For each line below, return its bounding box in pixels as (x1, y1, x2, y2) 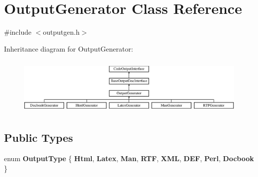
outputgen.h (43, 27, 80, 37)
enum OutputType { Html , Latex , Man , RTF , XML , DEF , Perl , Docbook (4, 153, 254, 164)
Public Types (4, 130, 73, 145)
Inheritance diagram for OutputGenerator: (4, 43, 133, 54)
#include (4, 27, 32, 37)
